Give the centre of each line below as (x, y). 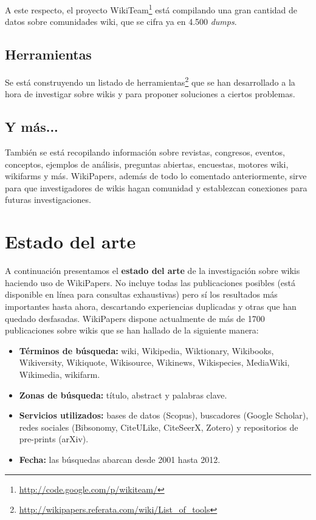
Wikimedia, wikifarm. (60, 374)
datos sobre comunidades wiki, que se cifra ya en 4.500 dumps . (121, 22)
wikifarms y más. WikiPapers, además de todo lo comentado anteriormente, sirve (156, 176)
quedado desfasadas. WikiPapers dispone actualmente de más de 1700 (135, 318)
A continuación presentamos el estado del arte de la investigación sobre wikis (153, 271)
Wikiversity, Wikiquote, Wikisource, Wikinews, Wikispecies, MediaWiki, (154, 362)
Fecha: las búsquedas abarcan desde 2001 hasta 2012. (120, 459)
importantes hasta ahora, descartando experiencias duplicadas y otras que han (151, 306)
